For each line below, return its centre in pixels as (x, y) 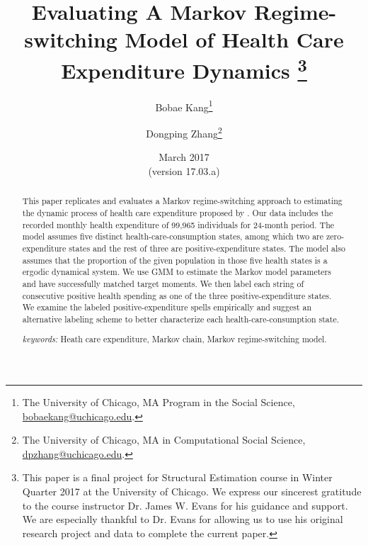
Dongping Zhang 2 (184, 132)
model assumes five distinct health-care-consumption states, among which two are (173, 236)
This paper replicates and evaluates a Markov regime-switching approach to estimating (182, 201)
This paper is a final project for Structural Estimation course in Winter (177, 477)
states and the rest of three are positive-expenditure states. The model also (207, 248)
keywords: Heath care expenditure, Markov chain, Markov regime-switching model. (174, 339)
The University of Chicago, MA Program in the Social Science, (159, 402)
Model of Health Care (234, 39)
